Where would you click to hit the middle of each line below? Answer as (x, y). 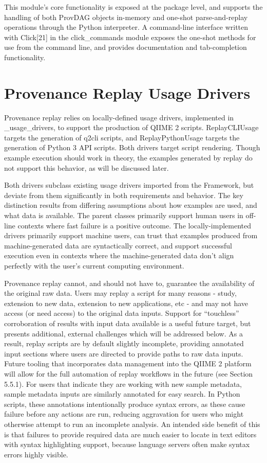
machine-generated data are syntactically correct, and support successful (118, 245)
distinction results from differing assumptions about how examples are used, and (131, 205)
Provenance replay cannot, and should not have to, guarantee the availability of (129, 283)
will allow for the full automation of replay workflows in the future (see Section (129, 373)
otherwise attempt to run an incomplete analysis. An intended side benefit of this (132, 424)
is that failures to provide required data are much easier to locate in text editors (130, 434)
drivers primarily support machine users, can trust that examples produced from (131, 235)
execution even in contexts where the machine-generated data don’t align (119, 255)
